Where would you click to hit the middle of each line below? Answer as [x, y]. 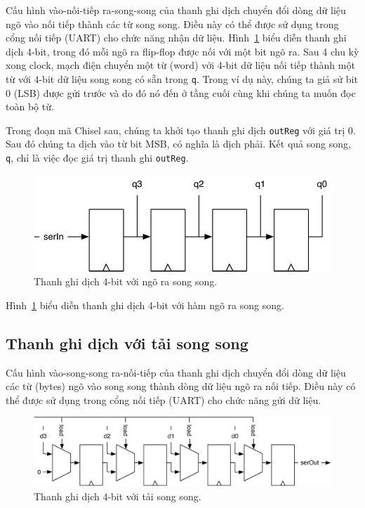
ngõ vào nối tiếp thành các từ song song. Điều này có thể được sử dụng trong [172, 24]
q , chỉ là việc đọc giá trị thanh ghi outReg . [97, 158]
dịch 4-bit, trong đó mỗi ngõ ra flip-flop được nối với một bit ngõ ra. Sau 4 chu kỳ [182, 51]
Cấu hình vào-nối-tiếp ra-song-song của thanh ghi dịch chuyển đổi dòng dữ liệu [176, 10]
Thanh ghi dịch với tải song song [127, 343]
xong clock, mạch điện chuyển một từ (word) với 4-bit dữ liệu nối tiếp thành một [180, 65]
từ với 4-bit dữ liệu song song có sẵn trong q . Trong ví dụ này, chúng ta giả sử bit [182, 78]
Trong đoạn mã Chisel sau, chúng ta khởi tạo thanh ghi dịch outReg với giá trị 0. [181, 130]
